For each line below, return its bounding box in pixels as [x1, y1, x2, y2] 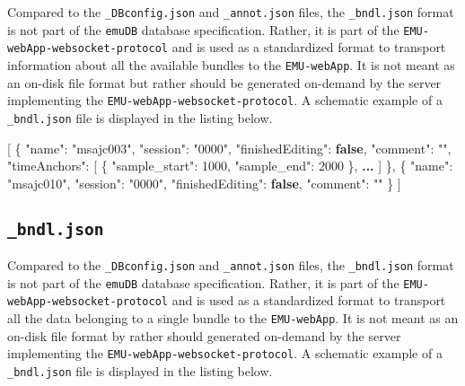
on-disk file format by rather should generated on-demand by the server [7, 326, 401, 345]
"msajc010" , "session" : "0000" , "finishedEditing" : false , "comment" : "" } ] [7, 173, 401, 192]
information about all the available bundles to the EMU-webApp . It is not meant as [7, 55, 455, 74]
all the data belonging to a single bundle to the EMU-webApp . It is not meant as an [7, 309, 459, 328]
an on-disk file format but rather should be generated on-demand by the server [7, 73, 442, 92]
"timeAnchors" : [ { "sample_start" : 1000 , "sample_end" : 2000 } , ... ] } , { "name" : [7, 156, 453, 175]
